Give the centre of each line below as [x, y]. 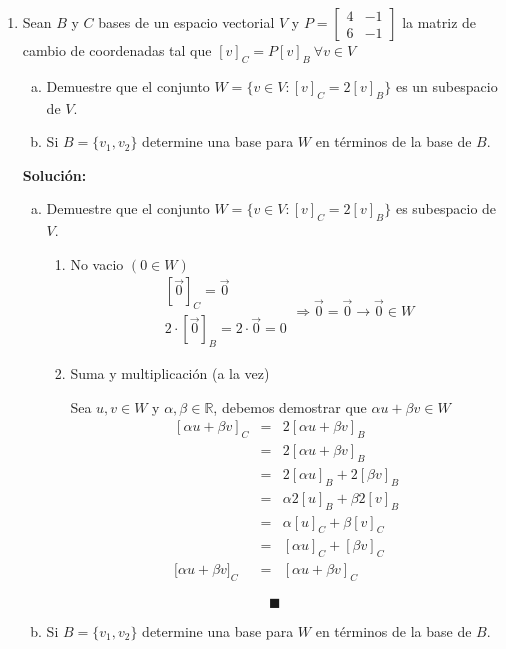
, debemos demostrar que [290, 406]
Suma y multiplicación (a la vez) [170, 373]
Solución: [54, 174]
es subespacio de [446, 208]
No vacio [97, 263]
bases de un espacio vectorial [186, 22]
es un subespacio [446, 85]
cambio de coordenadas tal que [117, 50]
